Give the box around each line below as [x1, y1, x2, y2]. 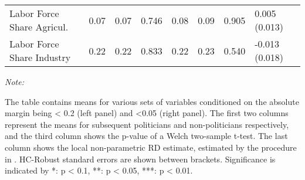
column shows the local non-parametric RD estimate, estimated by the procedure [5, 141, 297, 153]
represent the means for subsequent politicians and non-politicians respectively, [5, 118, 289, 130]
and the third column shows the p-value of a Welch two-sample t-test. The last [5, 130, 288, 142]
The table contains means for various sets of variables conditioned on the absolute [5, 95, 299, 107]
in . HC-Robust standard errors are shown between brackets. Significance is [5, 152, 276, 165]
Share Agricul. [9, 20, 69, 33]
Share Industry [9, 50, 71, 64]
